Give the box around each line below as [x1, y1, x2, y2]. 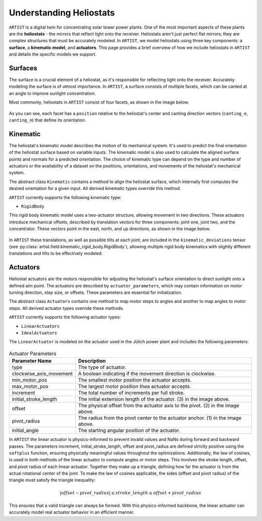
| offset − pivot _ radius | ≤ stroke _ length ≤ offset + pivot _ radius [59, 490, 201, 495]
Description [78, 357, 106, 364]
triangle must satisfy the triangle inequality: [9, 477, 96, 483]
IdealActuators [21, 330, 58, 336]
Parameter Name [12, 357, 52, 364]
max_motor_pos [12, 383, 49, 390]
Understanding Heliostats [9, 7, 115, 18]
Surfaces [9, 64, 37, 72]
